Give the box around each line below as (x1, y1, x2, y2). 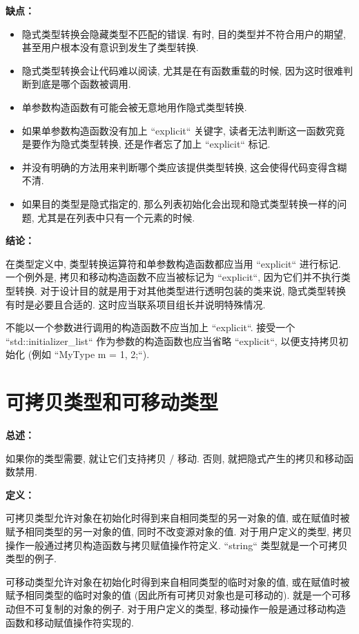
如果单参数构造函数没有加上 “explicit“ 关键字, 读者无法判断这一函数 (21, 123, 326, 137)
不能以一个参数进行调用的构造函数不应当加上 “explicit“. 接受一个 (6, 320, 295, 335)
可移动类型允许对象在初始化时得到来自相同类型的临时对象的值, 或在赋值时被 (6, 574, 350, 588)
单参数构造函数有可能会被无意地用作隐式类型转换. (21, 99, 247, 114)
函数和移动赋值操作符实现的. (6, 615, 134, 629)
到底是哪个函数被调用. (31, 77, 131, 91)
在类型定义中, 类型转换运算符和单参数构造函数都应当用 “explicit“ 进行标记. (6, 256, 341, 270)
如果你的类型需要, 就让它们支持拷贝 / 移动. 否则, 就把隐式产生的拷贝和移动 (6, 450, 344, 465)
